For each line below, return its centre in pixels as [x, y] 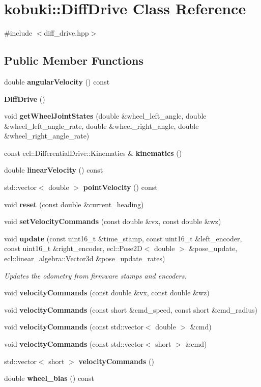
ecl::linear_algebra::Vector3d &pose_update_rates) [85, 258]
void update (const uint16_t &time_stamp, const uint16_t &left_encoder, [123, 238]
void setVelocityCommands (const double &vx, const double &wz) [113, 221]
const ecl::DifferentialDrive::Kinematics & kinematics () [93, 153]
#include [18, 33]
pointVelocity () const [120, 187]
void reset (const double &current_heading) [74, 204]
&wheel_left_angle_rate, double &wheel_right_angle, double [101, 126]
